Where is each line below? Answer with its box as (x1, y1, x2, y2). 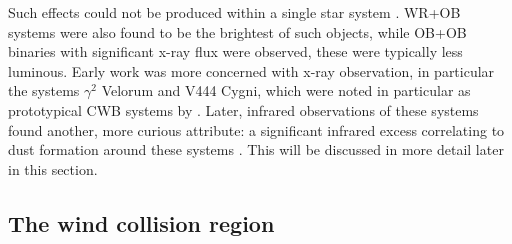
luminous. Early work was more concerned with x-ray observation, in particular (8, 60, 495, 81)
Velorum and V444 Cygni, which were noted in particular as (101, 80, 471, 101)
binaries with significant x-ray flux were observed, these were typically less (8, 41, 463, 62)
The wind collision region (8, 207, 275, 238)
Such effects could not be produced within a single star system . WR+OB (8, 2, 461, 22)
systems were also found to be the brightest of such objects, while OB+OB (8, 21, 467, 42)
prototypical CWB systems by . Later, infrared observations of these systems (8, 99, 479, 120)
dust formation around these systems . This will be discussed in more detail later (8, 139, 504, 160)
